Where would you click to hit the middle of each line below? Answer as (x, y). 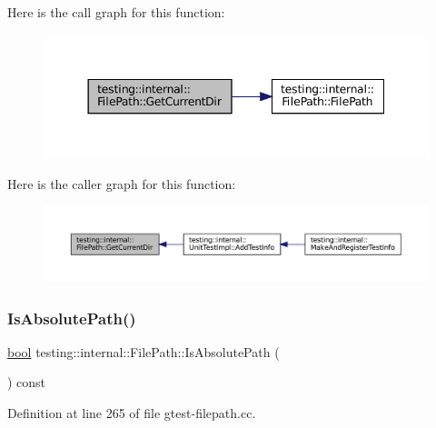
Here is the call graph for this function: (116, 12)
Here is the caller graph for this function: (122, 184)
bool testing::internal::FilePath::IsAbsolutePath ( (144, 351)
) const (27, 382)
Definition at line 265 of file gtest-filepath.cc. (132, 413)
